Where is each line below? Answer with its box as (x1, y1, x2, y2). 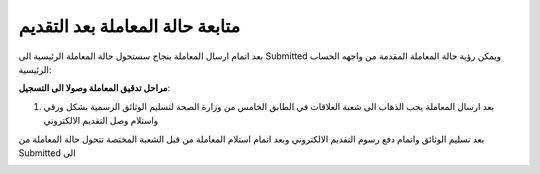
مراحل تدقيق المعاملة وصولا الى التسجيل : (18, 82, 171, 94)
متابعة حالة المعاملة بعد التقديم (18, 15, 241, 37)
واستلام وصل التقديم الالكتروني (43, 115, 159, 127)
